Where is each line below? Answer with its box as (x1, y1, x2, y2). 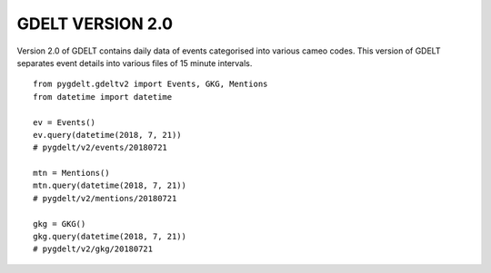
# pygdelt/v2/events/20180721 (33, 142, 168, 153)
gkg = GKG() (33, 219, 86, 229)
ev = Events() (33, 117, 95, 127)
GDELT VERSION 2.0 (16, 14, 173, 34)
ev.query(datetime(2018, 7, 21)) (33, 130, 182, 140)
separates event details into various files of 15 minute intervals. (16, 57, 253, 68)
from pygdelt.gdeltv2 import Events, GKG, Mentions (33, 79, 268, 90)
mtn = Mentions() (33, 168, 110, 179)
